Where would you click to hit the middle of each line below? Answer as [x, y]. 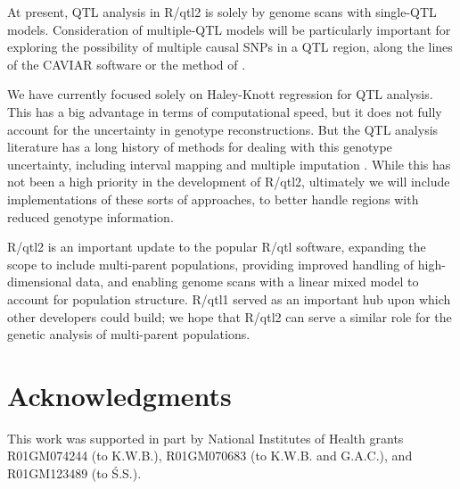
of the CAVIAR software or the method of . [127, 64]
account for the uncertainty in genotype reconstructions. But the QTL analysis [223, 129]
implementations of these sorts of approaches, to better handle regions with [213, 199]
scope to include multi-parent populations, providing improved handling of [211, 264]
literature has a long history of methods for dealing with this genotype [200, 147]
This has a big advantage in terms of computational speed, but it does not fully [225, 111]
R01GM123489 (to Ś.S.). [74, 473]
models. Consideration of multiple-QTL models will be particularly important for [229, 29]
